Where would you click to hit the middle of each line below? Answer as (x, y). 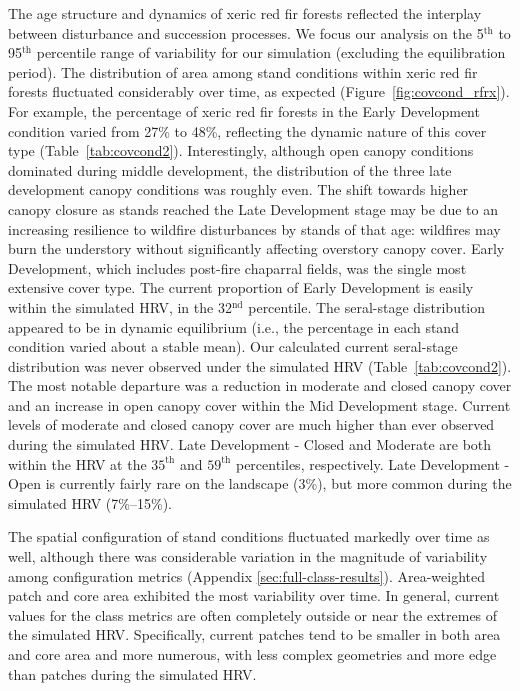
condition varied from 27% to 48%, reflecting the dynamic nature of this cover (247, 130)
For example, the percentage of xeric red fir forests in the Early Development (244, 110)
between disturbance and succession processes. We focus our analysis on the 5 (246, 32)
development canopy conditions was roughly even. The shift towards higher (238, 189)
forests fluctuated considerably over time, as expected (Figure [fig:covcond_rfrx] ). (259, 91)
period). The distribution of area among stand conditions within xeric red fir (243, 71)
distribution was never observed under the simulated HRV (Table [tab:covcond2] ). (260, 365)
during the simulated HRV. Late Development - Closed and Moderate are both (250, 444)
